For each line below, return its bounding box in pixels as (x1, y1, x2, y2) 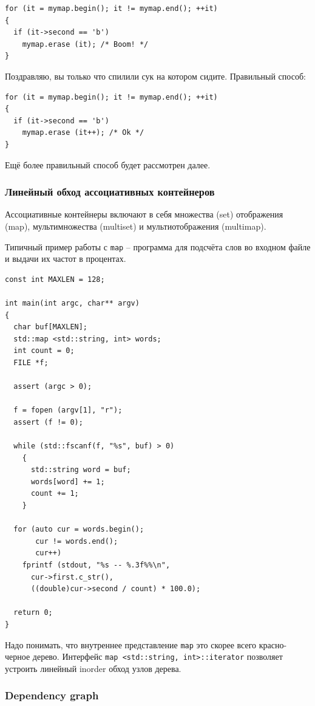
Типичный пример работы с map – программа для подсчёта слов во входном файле (5, 240, 311, 253)
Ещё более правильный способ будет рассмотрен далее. (5, 158, 211, 171)
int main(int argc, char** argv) (5, 298, 140, 307)
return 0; (13, 608, 53, 617)
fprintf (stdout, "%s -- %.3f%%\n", (22, 561, 171, 570)
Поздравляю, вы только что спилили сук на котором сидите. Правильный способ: (5, 69, 306, 82)
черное (5, 650, 30, 663)
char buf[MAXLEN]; (13, 323, 88, 332)
